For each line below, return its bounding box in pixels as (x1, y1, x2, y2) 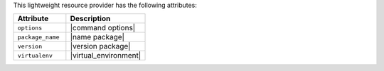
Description (70, 14, 111, 24)
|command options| (70, 23, 136, 33)
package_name (17, 33, 60, 41)
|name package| (70, 32, 124, 42)
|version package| (70, 41, 131, 51)
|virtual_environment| (70, 51, 142, 60)
